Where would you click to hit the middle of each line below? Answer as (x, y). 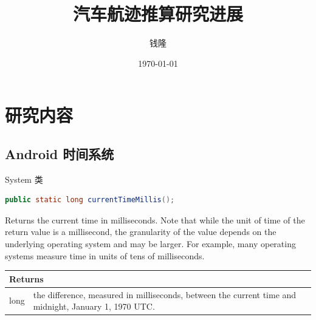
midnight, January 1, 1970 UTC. (94, 306)
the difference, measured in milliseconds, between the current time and (165, 294)
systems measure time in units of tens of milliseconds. (105, 255)
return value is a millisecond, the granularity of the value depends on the (141, 232)
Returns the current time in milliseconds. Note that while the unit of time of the (155, 220)
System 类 (24, 179)
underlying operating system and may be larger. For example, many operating (150, 244)
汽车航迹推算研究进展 (158, 14)
